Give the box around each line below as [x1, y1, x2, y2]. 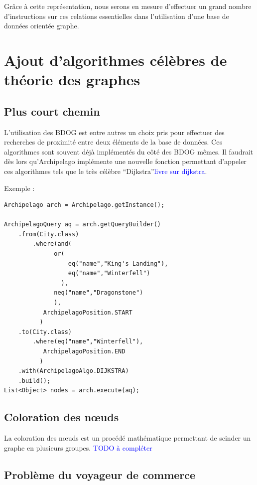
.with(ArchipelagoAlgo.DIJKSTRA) [18, 367, 129, 375]
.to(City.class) [18, 328, 72, 335]
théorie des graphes [4, 69, 140, 90]
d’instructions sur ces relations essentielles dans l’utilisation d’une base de [4, 10, 229, 21]
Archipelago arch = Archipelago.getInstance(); [4, 201, 165, 209]
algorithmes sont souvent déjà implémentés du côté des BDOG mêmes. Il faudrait [4, 146, 254, 157]
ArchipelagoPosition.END [43, 348, 126, 355]
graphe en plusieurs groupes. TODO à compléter [4, 442, 152, 453]
